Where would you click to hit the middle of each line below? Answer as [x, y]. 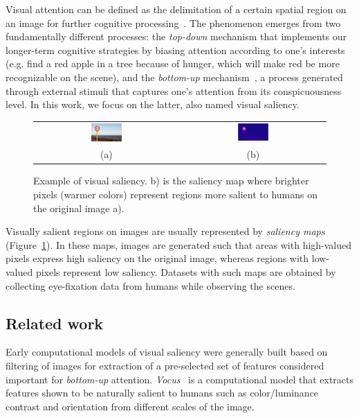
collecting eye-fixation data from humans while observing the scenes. [150, 285]
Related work [55, 323]
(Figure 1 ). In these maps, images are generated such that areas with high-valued [179, 244]
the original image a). [79, 208]
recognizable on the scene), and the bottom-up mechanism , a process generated [174, 77]
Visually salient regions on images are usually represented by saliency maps [165, 231]
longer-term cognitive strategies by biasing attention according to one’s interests [175, 50]
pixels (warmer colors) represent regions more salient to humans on [175, 194]
